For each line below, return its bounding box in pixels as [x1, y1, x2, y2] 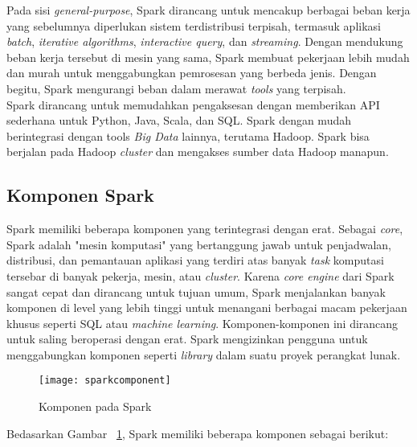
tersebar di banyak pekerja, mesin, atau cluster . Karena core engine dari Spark [6, 267, 395, 284]
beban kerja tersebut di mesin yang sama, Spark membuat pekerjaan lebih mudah [6, 48, 410, 65]
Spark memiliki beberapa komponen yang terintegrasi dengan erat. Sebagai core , [6, 220, 403, 237]
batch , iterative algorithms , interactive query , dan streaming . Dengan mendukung [6, 33, 403, 50]
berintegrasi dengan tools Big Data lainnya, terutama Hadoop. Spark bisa [6, 127, 370, 144]
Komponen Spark [6, 182, 154, 207]
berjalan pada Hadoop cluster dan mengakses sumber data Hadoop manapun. [6, 143, 389, 160]
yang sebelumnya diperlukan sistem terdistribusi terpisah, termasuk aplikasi [6, 17, 381, 34]
